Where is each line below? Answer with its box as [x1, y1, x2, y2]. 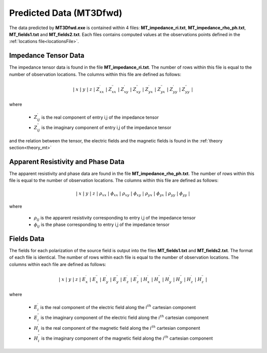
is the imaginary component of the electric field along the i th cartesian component [40, 314, 209, 321]
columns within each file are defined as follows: [9, 261, 106, 267]
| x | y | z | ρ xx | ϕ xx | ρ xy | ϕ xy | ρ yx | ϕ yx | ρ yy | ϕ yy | [76, 190, 190, 197]
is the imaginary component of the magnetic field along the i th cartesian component [41, 335, 213, 341]
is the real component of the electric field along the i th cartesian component [40, 304, 196, 310]
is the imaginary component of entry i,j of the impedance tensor [41, 124, 172, 131]
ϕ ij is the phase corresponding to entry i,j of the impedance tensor [34, 221, 170, 228]
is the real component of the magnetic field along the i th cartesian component [41, 324, 200, 331]
